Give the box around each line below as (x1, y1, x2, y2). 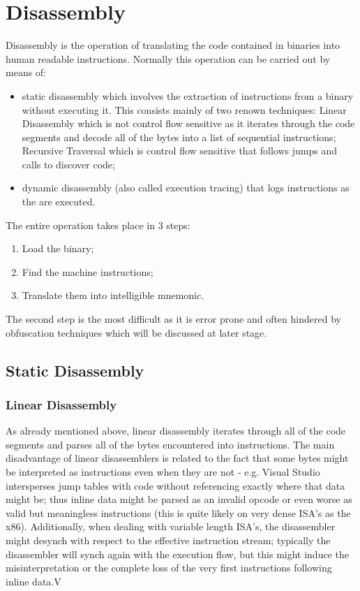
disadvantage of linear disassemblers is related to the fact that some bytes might (6, 451, 349, 465)
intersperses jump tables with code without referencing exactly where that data (6, 478, 345, 492)
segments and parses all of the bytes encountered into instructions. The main (6, 437, 335, 451)
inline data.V (6, 574, 61, 588)
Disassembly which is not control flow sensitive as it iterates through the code (22, 116, 355, 131)
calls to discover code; (22, 156, 115, 171)
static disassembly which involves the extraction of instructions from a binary (22, 88, 354, 103)
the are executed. (22, 194, 96, 209)
